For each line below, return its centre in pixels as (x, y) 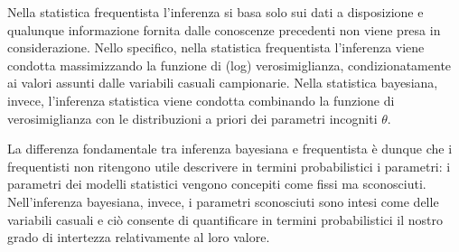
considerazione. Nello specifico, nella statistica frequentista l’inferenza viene (216, 47)
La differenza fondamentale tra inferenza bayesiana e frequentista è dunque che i (230, 149)
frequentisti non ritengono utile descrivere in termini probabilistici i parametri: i (229, 166)
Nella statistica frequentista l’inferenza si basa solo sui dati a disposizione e (215, 12)
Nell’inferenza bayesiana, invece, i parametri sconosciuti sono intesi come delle (223, 201)
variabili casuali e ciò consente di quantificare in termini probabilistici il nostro (225, 219)
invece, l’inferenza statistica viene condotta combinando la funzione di (201, 100)
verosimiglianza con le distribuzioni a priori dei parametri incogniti (192, 118)
